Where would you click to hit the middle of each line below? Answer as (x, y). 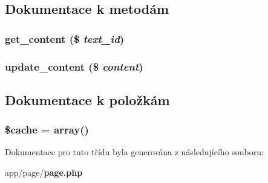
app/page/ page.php (44, 172)
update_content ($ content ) (74, 66)
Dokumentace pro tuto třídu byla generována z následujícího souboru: (134, 152)
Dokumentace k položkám (87, 99)
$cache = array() (47, 130)
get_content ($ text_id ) (65, 38)
